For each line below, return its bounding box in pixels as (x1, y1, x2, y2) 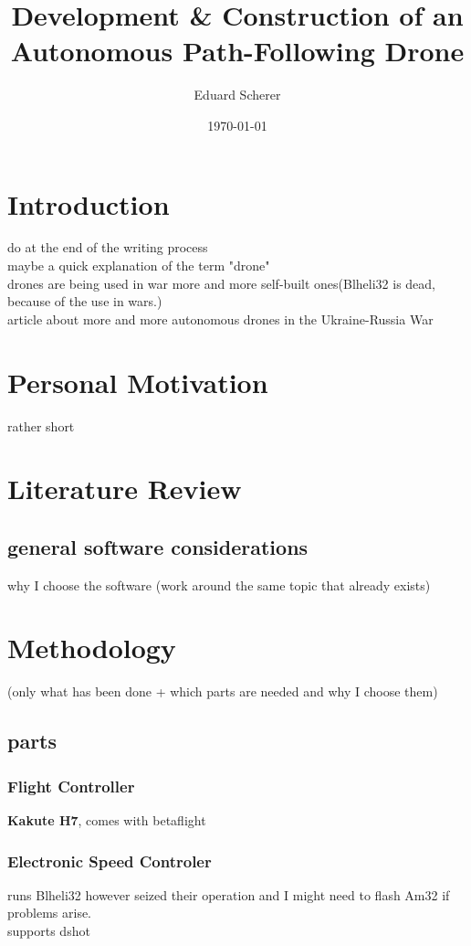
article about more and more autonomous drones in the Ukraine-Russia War (7, 309, 434, 328)
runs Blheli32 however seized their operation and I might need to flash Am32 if (7, 885, 450, 904)
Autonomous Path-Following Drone (10, 32, 465, 69)
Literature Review (7, 470, 242, 507)
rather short (7, 416, 75, 435)
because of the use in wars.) (7, 292, 162, 311)
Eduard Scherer (194, 85, 281, 104)
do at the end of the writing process (7, 238, 208, 257)
